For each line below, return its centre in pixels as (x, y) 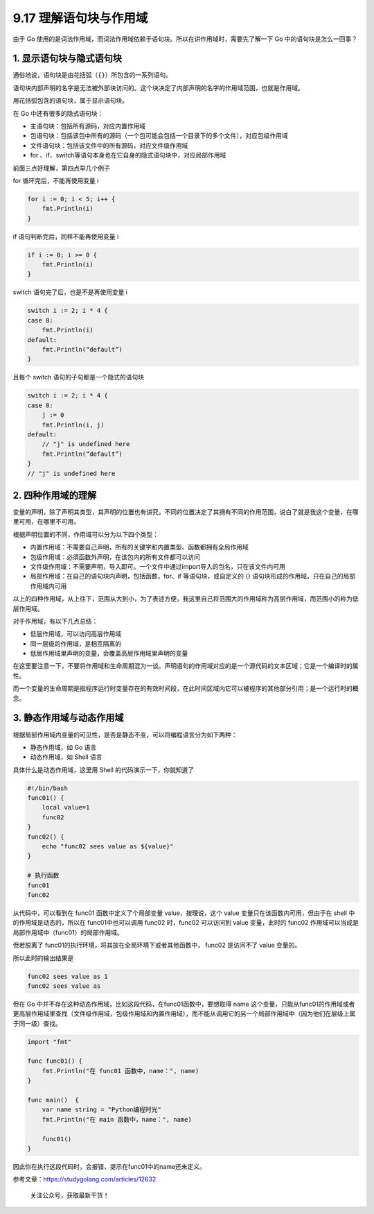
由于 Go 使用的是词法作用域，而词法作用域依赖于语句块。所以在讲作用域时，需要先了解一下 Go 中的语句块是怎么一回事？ (185, 39)
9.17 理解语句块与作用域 (80, 18)
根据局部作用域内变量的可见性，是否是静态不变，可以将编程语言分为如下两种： (125, 735)
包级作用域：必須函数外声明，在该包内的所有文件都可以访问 (115, 557)
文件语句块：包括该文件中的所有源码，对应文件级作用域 (109, 145)
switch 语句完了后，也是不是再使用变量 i (70, 292)
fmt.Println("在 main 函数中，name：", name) (117, 1119)
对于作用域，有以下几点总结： (55, 621)
